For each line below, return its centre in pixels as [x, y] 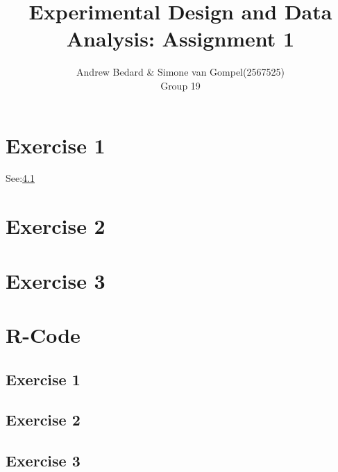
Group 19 [180, 85]
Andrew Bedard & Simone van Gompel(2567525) [180, 72]
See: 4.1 [20, 178]
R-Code [43, 334]
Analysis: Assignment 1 [180, 39]
